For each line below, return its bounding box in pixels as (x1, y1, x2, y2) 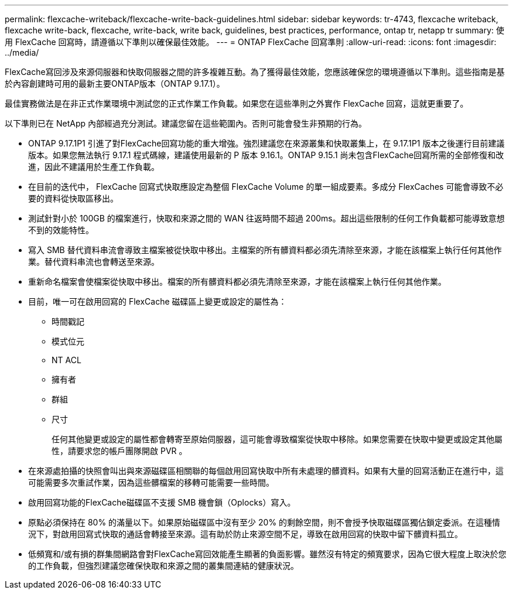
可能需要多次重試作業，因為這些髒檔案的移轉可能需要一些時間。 (28, 477, 274, 487)
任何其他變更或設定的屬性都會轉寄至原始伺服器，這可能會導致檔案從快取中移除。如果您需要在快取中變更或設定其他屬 (52, 434, 502, 444)
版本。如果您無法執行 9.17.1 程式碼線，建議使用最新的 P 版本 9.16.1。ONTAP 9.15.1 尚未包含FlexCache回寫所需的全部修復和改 (28, 150, 504, 160)
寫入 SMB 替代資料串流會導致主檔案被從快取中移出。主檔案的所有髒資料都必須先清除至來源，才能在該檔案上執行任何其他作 (28, 245, 502, 255)
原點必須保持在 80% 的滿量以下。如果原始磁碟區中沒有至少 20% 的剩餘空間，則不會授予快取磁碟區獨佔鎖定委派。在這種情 (28, 517, 501, 527)
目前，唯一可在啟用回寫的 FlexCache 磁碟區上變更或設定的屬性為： (28, 296, 287, 306)
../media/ (5, 47, 39, 57)
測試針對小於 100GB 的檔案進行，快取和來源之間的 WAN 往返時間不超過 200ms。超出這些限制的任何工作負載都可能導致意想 (28, 213, 505, 223)
